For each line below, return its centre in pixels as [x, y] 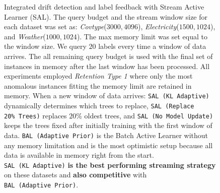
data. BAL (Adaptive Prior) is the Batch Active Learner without [106, 135]
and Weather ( [25, 36]
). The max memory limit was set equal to [142, 36]
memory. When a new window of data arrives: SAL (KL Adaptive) [107, 95]
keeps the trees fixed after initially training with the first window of [108, 125]
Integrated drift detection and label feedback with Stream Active [104, 7]
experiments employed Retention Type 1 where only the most [98, 76]
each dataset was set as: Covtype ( [55, 26]
